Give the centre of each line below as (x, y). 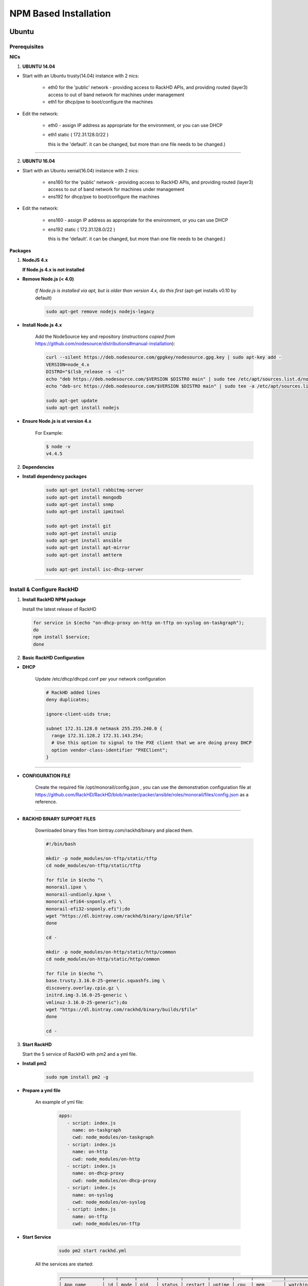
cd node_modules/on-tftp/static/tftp (93, 866)
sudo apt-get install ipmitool (85, 512)
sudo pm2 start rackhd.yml (93, 1251)
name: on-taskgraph (97, 1130)
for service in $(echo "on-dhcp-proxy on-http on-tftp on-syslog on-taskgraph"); (139, 623)
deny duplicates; (68, 699)
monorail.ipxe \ (66, 887)
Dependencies (38, 467)
